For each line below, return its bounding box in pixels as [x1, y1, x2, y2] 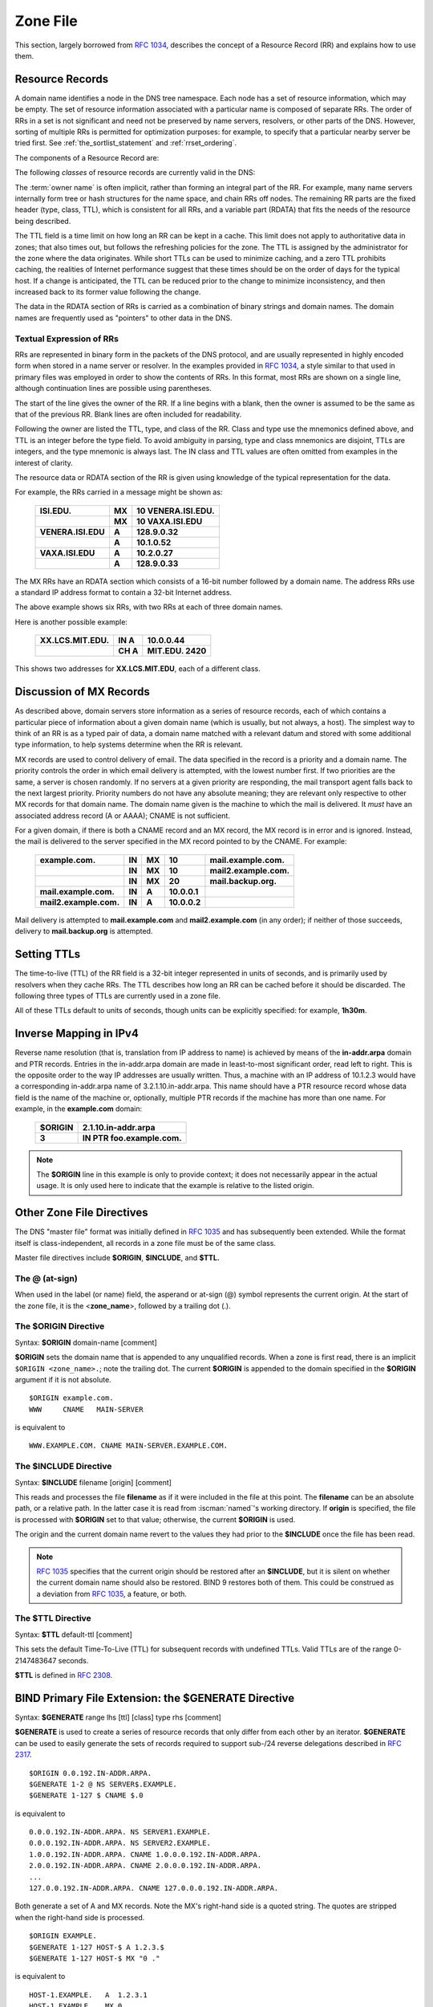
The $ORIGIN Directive [14, 1321, 105, 1332]
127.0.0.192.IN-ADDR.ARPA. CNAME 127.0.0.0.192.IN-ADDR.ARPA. [29, 1883, 279, 1893]
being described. [14, 216, 71, 226]
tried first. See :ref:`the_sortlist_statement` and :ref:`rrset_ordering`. [14, 138, 237, 148]
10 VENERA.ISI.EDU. [136, 505, 216, 516]
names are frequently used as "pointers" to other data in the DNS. [14, 313, 233, 323]
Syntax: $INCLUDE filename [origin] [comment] [14, 1477, 172, 1487]
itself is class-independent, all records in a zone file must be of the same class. [14, 1238, 277, 1248]
